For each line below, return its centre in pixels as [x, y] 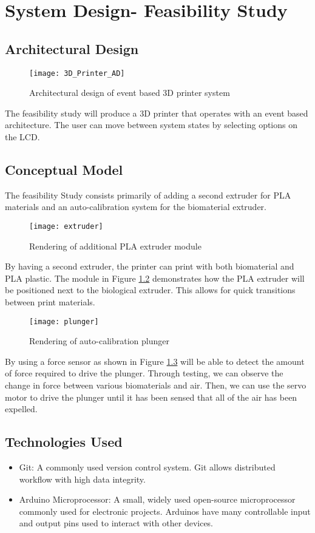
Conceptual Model [64, 169]
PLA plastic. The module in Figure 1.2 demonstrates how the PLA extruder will [155, 278]
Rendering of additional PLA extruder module [115, 246]
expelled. [21, 409]
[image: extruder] [66, 226]
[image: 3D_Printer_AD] [77, 73]
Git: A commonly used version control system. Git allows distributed [147, 467]
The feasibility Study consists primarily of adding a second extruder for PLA [148, 195]
